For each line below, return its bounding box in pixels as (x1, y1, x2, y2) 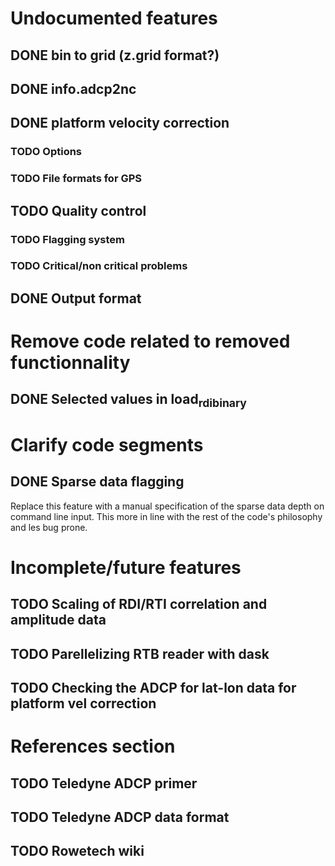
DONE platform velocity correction (10, 115, 230, 132)
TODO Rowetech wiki (10, 843, 145, 860)
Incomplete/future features (10, 556, 242, 579)
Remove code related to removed (10, 330, 291, 353)
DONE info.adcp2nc (10, 80, 137, 97)
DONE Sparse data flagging (10, 473, 185, 491)
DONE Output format (10, 290, 142, 307)
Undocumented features (10, 7, 218, 30)
